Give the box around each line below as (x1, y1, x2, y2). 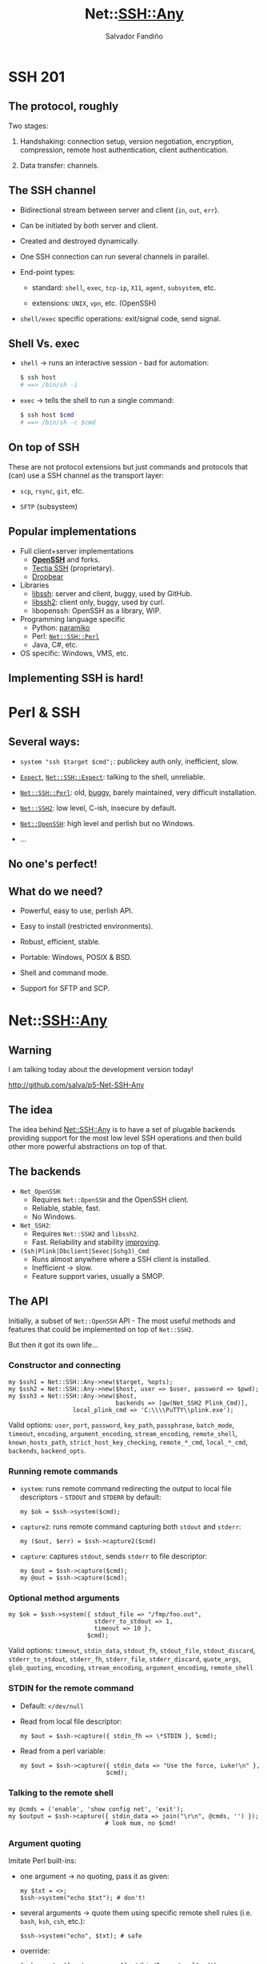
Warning (8, 1043, 52, 1057)
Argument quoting (8, 1837, 82, 1849)
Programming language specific (19, 614, 126, 623)
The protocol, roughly (8, 99, 119, 113)
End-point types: (19, 267, 76, 276)
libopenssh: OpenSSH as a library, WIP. (31, 606, 161, 615)
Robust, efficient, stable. (19, 937, 101, 946)
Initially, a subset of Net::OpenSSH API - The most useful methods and (8, 1316, 236, 1325)
